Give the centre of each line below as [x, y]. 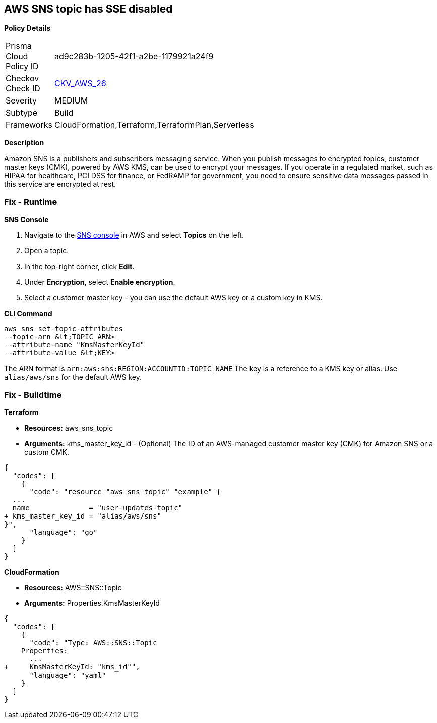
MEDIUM [71, 101]
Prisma [19, 46]
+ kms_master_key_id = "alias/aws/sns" [83, 516]
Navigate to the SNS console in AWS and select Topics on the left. [134, 235]
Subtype [22, 113]
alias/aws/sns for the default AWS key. [73, 377]
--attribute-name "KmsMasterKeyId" [74, 345]
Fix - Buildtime [33, 395]
